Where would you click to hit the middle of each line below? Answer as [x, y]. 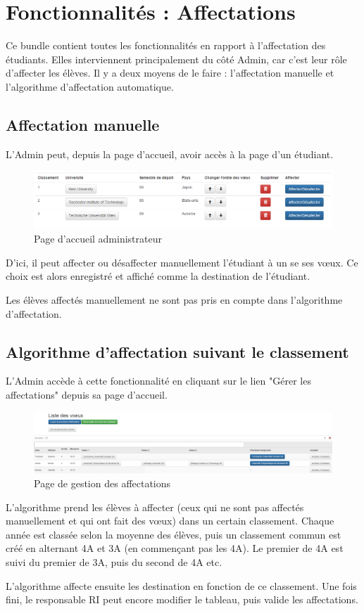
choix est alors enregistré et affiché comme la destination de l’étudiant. [158, 276]
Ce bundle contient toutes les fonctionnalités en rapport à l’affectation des [166, 45]
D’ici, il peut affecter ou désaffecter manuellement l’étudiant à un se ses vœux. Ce [182, 262]
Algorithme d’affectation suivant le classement [177, 351]
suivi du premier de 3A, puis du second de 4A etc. [114, 561]
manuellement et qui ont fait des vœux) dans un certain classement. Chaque [170, 521]
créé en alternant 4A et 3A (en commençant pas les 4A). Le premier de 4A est [175, 548]
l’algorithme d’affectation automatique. [90, 86]
